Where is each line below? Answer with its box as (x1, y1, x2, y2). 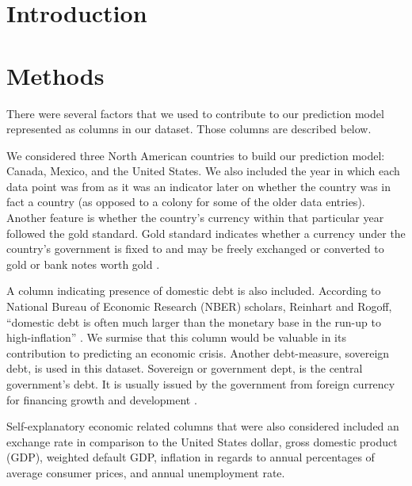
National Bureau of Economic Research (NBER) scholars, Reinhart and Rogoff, (6, 298, 392, 315)
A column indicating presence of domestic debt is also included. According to (6, 282, 381, 299)
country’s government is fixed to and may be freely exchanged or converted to (6, 240, 384, 257)
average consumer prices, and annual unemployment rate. (6, 464, 285, 480)
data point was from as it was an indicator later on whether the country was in (6, 178, 391, 194)
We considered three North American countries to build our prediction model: (6, 147, 385, 163)
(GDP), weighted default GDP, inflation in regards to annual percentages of (6, 449, 375, 465)
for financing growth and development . (6, 391, 197, 408)
